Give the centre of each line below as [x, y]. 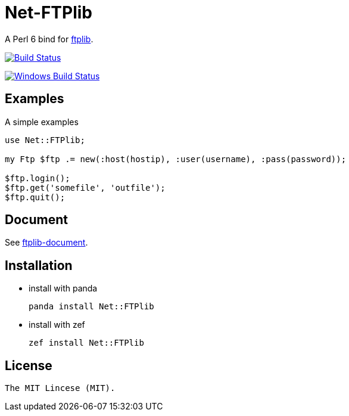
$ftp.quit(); [35, 197]
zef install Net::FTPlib [86, 343]
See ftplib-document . [46, 243]
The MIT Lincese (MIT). [60, 388]
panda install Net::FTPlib [91, 307]
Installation [39, 265]
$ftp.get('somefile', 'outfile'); [85, 187]
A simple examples [42, 122]
